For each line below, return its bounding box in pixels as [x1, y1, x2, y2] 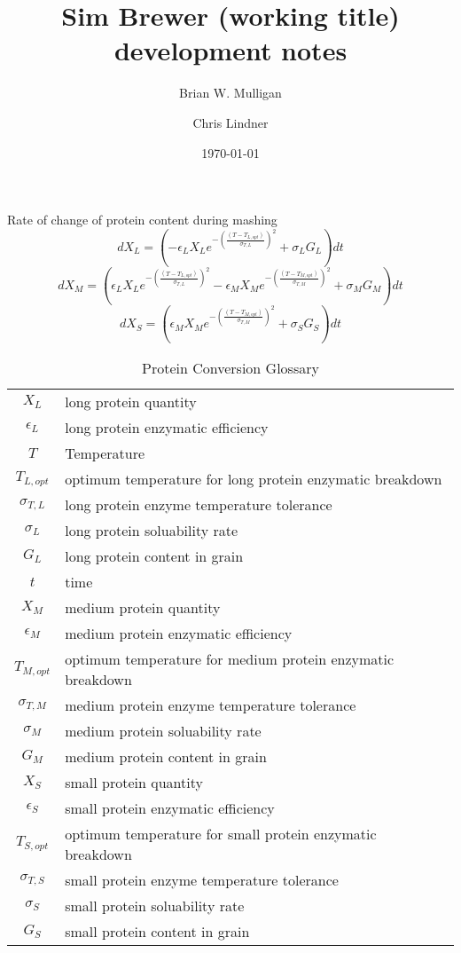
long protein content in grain [65, 546, 244, 567]
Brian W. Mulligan [179, 83, 282, 102]
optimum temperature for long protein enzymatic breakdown [65, 469, 442, 490]
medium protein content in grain [65, 746, 267, 768]
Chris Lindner [192, 113, 269, 131]
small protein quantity [65, 772, 203, 793]
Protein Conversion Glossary [142, 358, 319, 379]
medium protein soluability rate [65, 721, 262, 742]
